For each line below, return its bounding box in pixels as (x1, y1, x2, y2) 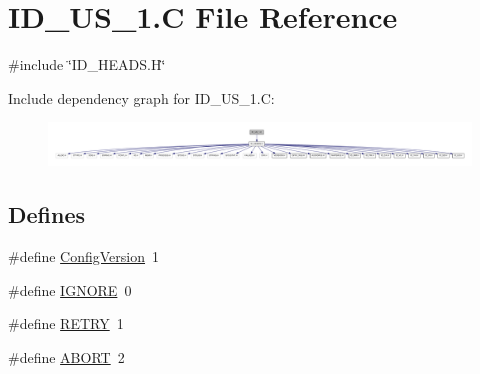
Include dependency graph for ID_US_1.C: (8, 87, 275, 108)
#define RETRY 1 (8, 313, 124, 334)
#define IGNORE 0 (8, 279, 132, 300)
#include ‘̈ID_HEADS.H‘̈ (8, 54, 166, 75)
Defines (8, 199, 86, 230)
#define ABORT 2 (8, 346, 125, 367)
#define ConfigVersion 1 (8, 246, 160, 266)
